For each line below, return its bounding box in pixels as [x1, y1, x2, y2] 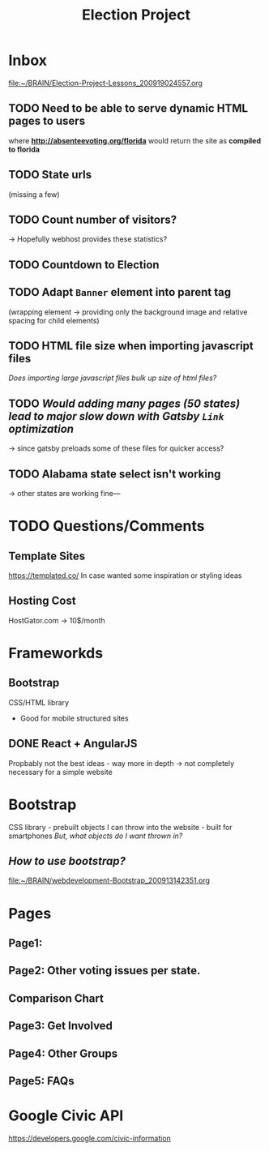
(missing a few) [8, 189, 60, 199]
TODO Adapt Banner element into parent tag [8, 285, 232, 299]
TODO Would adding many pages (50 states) [8, 396, 241, 410]
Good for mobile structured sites [19, 713, 129, 723]
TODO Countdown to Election [8, 258, 160, 272]
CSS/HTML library [8, 697, 70, 707]
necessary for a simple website [8, 767, 113, 777]
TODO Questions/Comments [8, 517, 205, 536]
